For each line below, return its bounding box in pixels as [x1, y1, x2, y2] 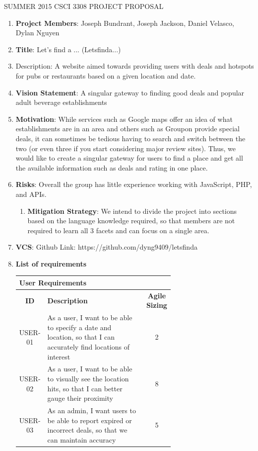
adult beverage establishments [15, 97, 107, 107]
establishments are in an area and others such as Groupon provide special [15, 123, 240, 134]
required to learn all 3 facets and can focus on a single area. [27, 225, 209, 235]
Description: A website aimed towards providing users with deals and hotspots [15, 61, 254, 71]
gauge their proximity [47, 393, 113, 403]
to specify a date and [47, 322, 112, 332]
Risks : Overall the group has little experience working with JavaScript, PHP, [15, 179, 252, 189]
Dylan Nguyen [15, 27, 60, 38]
